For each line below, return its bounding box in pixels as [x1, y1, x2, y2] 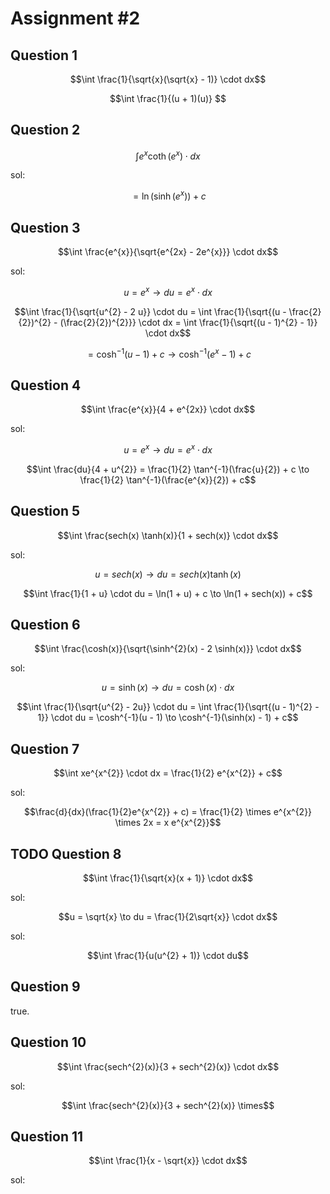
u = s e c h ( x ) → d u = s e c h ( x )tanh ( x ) [94, 568, 242, 580]
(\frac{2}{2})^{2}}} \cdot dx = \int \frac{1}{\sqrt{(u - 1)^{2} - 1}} [59, 316, 318, 328]
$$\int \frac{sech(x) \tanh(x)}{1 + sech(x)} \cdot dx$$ [57, 529, 279, 541]
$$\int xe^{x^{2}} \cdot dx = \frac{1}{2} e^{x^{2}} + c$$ [53, 767, 283, 779]
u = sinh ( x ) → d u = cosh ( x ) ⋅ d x [101, 682, 235, 694]
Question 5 [10, 503, 81, 520]
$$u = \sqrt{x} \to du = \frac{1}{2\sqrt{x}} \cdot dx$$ [58, 910, 278, 922]
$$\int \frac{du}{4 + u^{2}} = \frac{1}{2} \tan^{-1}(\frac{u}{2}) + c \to [26, 463, 310, 475]
